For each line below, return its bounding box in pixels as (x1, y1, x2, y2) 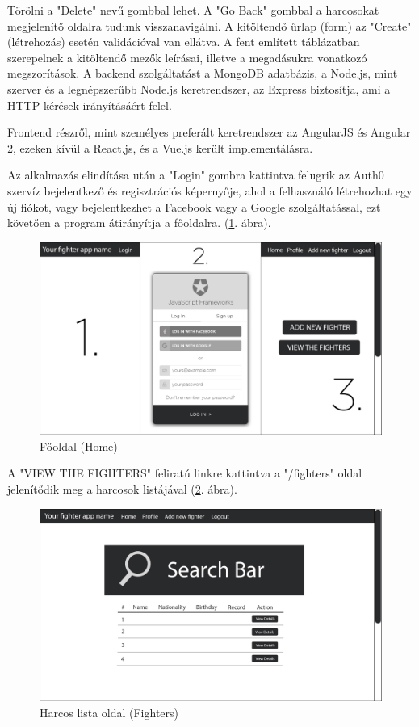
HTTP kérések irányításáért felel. (7, 96, 172, 113)
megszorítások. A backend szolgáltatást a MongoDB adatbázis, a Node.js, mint (7, 65, 398, 82)
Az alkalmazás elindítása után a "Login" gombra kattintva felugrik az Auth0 (7, 166, 384, 183)
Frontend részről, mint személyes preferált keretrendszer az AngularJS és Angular (7, 124, 411, 141)
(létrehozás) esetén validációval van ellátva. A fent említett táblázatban (7, 33, 360, 50)
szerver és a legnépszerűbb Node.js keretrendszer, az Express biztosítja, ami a (7, 80, 391, 97)
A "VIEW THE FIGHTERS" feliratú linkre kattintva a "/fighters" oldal (7, 464, 362, 481)
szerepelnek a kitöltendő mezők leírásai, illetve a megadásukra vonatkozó (7, 48, 367, 65)
